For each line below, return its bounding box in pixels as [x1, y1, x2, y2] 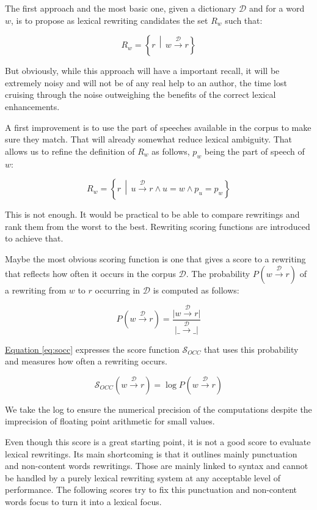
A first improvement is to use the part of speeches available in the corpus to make [5, 120, 312, 133]
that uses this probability [204, 342, 299, 355]
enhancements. [5, 100, 60, 113]
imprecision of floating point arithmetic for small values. [5, 415, 215, 427]
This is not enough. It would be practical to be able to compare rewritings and [5, 208, 300, 221]
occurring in [95, 283, 140, 296]
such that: [225, 13, 263, 26]
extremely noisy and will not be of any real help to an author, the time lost [5, 76, 287, 89]
